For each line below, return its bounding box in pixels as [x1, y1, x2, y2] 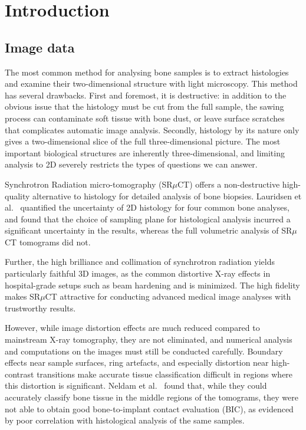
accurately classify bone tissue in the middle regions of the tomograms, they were [5, 391, 298, 403]
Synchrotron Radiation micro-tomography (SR [5, 178, 173, 190]
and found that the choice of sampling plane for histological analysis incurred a [5, 212, 291, 225]
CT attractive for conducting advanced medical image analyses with [45, 290, 291, 303]
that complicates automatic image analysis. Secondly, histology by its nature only [5, 123, 300, 136]
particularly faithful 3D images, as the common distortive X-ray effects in [5, 267, 271, 280]
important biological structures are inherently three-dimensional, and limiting [5, 146, 285, 159]
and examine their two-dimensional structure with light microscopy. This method [5, 77, 298, 90]
